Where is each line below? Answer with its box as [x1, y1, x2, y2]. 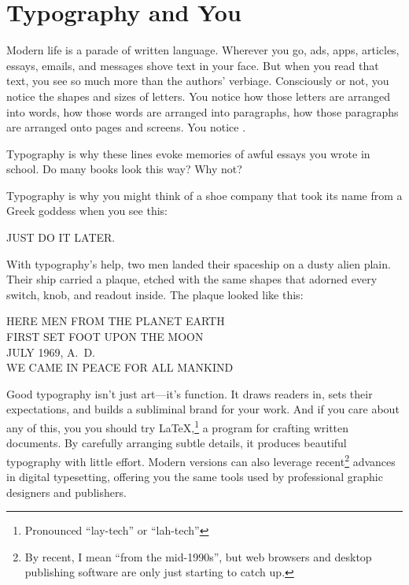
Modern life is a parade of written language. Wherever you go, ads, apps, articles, [6, 42, 400, 58]
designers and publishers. [6, 483, 127, 500]
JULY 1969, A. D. [6, 343, 95, 360]
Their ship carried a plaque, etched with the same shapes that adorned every [6, 271, 378, 287]
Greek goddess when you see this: [6, 202, 168, 219]
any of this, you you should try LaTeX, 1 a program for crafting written [6, 417, 349, 435]
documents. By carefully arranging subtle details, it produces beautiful [6, 435, 347, 451]
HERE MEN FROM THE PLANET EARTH [6, 313, 225, 329]
